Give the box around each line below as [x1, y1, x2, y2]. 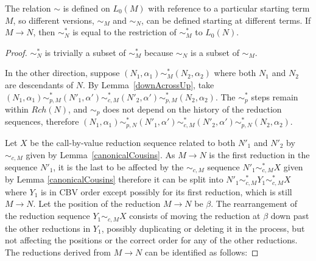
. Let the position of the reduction [33, 197, 161, 210]
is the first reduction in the [209, 148, 310, 161]
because [144, 46, 174, 58]
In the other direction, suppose [5, 66, 120, 79]
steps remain [251, 90, 298, 103]
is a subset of [190, 46, 239, 58]
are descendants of [5, 78, 74, 91]
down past [270, 209, 309, 222]
